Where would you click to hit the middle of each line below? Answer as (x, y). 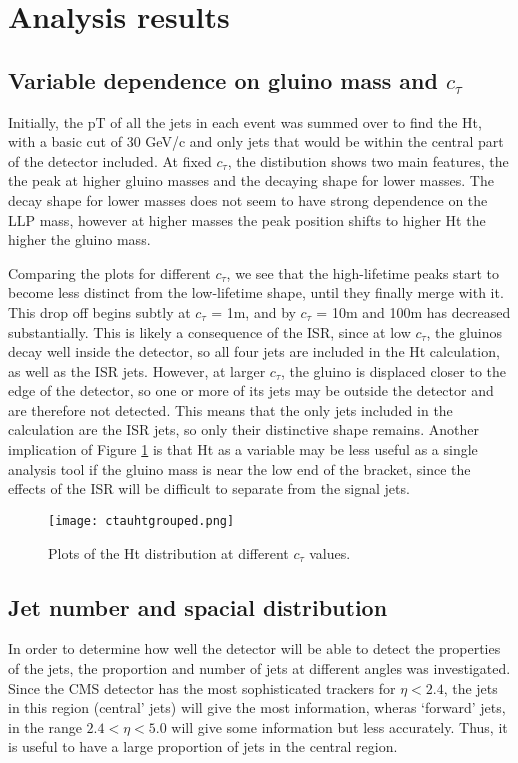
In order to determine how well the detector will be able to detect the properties (254, 648)
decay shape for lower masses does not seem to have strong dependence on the (248, 199)
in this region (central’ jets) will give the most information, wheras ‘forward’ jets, (257, 707)
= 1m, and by (253, 311)
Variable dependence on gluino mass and (223, 79)
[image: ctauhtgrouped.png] (141, 520)
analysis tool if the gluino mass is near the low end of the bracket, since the (239, 468)
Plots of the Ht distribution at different (168, 552)
